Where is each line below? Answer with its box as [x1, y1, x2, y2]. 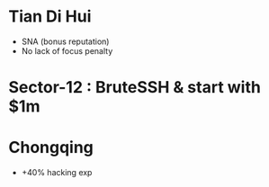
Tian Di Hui [8, 6, 92, 27]
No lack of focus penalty [21, 45, 113, 56]
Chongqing [8, 138, 94, 158]
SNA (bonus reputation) [21, 36, 110, 47]
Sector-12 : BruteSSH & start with [8, 77, 262, 98]
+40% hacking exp [21, 167, 93, 178]
